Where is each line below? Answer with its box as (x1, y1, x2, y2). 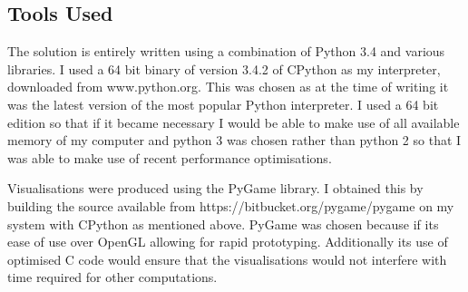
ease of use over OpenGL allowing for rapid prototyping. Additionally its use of (7, 232, 448, 251)
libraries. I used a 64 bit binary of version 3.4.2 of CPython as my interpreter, (7, 59, 441, 78)
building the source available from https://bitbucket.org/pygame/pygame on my (7, 196, 454, 215)
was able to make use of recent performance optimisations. (7, 148, 332, 167)
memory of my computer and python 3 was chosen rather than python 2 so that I (7, 131, 462, 150)
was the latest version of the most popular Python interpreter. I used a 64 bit (7, 94, 439, 113)
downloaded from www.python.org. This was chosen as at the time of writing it (7, 77, 449, 96)
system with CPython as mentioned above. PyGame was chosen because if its (7, 214, 439, 233)
